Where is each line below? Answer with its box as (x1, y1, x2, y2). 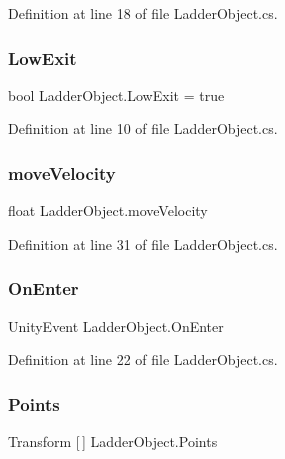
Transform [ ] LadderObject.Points (8, 431, 218, 452)
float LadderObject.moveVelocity (8, 200, 208, 221)
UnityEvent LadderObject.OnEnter (8, 315, 224, 336)
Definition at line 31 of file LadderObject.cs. (8, 233, 278, 254)
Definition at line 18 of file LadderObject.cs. (8, 3, 278, 23)
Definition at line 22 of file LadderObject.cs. (8, 349, 278, 370)
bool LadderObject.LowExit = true (8, 84, 225, 105)
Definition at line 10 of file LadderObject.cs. (8, 118, 278, 139)
